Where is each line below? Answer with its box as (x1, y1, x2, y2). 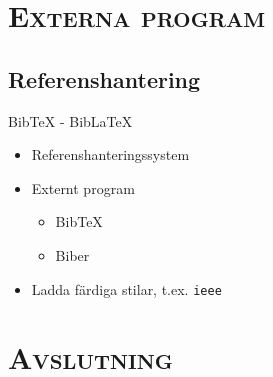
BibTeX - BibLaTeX (8, 110, 133, 131)
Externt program (31, 177, 135, 198)
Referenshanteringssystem (31, 144, 190, 165)
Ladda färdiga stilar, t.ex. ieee (31, 278, 222, 299)
